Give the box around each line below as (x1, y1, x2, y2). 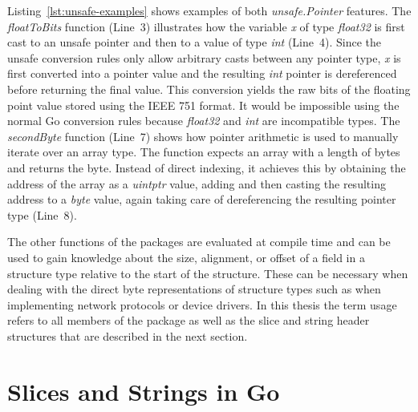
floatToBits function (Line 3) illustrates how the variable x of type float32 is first (7, 18, 405, 34)
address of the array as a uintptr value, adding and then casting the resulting (7, 175, 386, 192)
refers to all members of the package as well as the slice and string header (7, 312, 370, 329)
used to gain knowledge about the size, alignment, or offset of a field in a (7, 248, 365, 265)
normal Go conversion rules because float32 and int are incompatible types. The (7, 112, 400, 129)
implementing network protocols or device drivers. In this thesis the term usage (7, 296, 397, 313)
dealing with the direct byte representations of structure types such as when (7, 281, 381, 297)
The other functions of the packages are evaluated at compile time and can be (7, 233, 391, 250)
